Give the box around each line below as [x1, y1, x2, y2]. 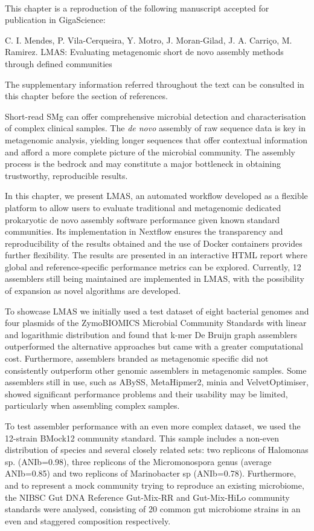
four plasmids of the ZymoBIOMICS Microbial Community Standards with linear [5, 316, 307, 329]
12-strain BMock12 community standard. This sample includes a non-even [5, 431, 280, 444]
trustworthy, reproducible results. [5, 169, 128, 181]
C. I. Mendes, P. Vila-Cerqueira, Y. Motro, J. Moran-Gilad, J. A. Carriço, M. [5, 33, 292, 46]
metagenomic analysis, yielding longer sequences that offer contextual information [5, 133, 307, 146]
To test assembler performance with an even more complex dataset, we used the [5, 420, 301, 432]
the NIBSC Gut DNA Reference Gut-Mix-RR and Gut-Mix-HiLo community [5, 490, 290, 503]
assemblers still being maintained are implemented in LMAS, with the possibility [5, 272, 304, 285]
